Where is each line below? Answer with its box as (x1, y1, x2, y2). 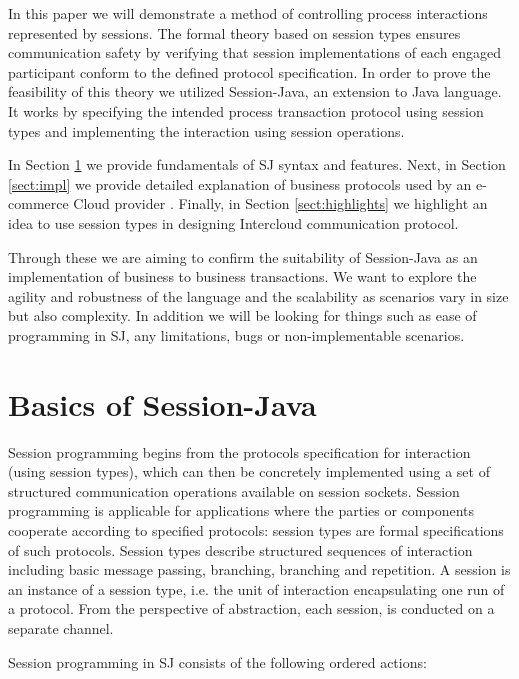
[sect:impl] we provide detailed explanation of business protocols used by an (8, 173, 472, 194)
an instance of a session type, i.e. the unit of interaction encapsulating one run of (8, 578, 505, 599)
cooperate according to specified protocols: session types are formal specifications (8, 520, 504, 540)
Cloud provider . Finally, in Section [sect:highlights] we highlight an (73, 193, 488, 214)
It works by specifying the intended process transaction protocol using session (8, 100, 484, 121)
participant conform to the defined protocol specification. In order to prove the (8, 61, 491, 82)
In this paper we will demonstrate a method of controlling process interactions (8, 3, 488, 23)
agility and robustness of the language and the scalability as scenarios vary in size (8, 285, 509, 306)
